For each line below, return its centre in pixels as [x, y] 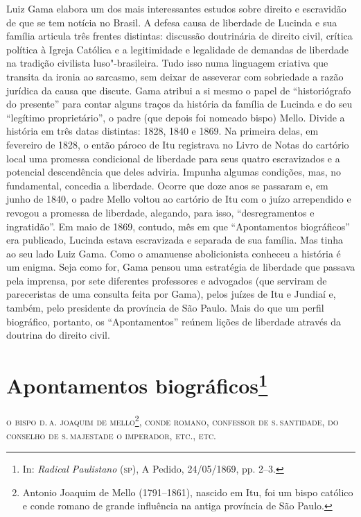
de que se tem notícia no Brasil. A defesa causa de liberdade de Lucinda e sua [172, 22]
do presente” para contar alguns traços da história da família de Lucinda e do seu [179, 104]
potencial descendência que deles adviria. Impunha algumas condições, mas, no [174, 172]
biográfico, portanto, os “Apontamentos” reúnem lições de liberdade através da [174, 321]
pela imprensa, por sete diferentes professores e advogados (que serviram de [167, 280]
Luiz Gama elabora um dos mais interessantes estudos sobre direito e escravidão [176, 8]
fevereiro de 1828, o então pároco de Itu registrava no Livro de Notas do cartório [178, 144]
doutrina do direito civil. [58, 335]
